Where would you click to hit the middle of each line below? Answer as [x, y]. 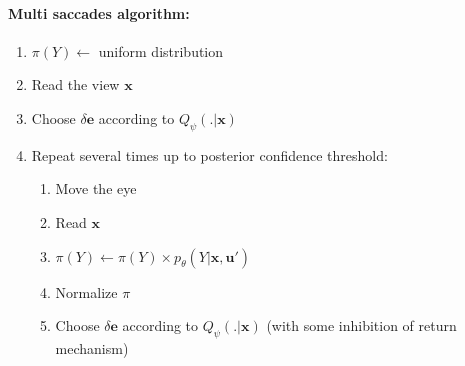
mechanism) [92, 347]
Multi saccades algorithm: [99, 12]
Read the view [75, 84]
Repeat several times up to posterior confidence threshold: [209, 154]
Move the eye [96, 188]
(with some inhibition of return [361, 325]
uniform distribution [161, 50]
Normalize [86, 291]
